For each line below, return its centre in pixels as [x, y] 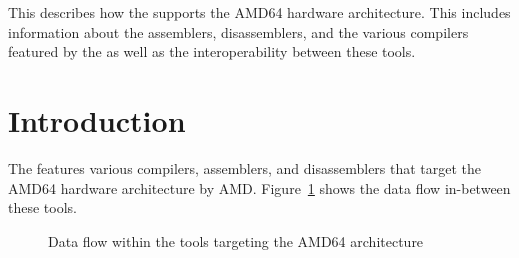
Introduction [97, 119]
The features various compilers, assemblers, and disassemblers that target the [245, 167]
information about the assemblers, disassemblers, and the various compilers [238, 31]
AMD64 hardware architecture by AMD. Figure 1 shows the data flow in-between [259, 187]
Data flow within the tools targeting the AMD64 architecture [236, 240]
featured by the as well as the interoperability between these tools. [212, 51]
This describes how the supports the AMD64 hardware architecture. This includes [259, 12]
